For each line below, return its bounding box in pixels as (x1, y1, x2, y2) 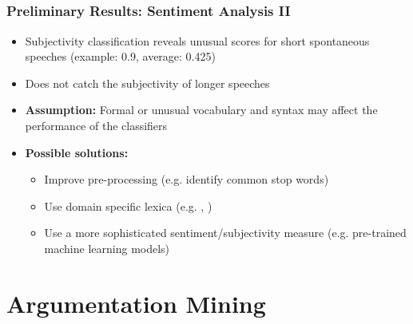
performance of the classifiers (25, 117, 168, 134)
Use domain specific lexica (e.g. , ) (44, 197, 212, 214)
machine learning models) (44, 240, 170, 257)
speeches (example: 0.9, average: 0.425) (25, 48, 216, 65)
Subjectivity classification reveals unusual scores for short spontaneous (25, 32, 370, 49)
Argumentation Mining (6, 286, 266, 319)
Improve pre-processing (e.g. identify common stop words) (44, 171, 329, 188)
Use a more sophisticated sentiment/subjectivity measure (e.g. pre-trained (44, 224, 407, 241)
